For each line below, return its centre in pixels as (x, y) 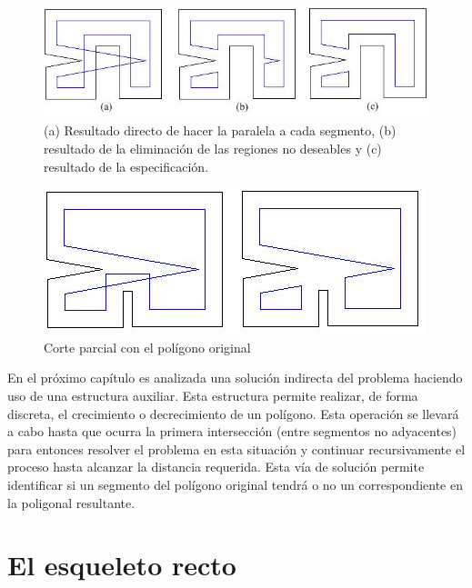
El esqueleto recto (122, 565)
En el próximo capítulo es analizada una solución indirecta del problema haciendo (235, 378)
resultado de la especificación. (126, 166)
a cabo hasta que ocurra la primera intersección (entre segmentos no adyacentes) (232, 431)
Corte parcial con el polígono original (147, 347)
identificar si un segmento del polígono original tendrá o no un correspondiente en (235, 485)
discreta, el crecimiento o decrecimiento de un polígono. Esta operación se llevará (233, 413)
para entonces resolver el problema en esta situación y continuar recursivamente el (236, 448)
